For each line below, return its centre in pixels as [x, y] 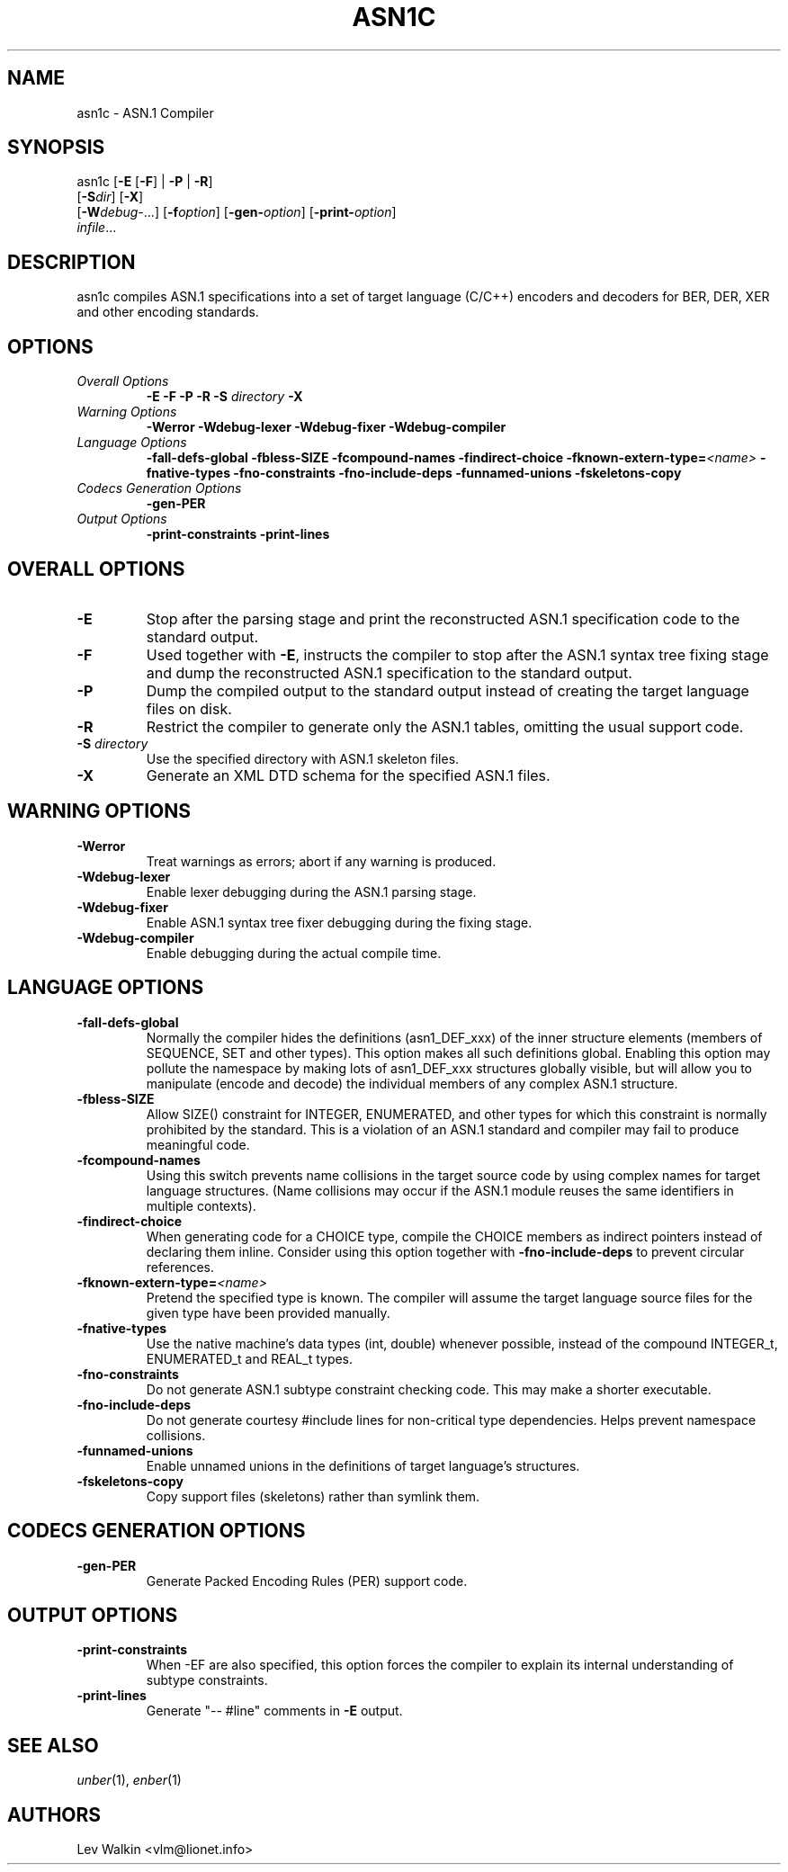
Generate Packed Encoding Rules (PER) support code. [307, 1581]
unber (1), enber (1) [129, 1780]
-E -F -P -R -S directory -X [224, 397]
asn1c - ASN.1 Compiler [145, 112]
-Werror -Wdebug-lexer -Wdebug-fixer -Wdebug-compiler [326, 427]
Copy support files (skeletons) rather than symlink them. [313, 1496]
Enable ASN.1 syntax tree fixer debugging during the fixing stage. [339, 922]
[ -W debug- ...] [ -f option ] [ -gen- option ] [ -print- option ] [237, 212]
